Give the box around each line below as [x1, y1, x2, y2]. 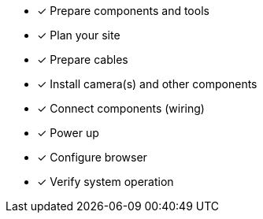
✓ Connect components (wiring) [37, 102, 205, 115]
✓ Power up [37, 126, 99, 139]
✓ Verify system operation [37, 175, 174, 188]
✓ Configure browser [37, 150, 147, 164]
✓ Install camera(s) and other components [37, 77, 257, 91]
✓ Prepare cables [37, 53, 128, 66]
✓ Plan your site [37, 28, 120, 42]
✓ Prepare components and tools [37, 4, 209, 17]
